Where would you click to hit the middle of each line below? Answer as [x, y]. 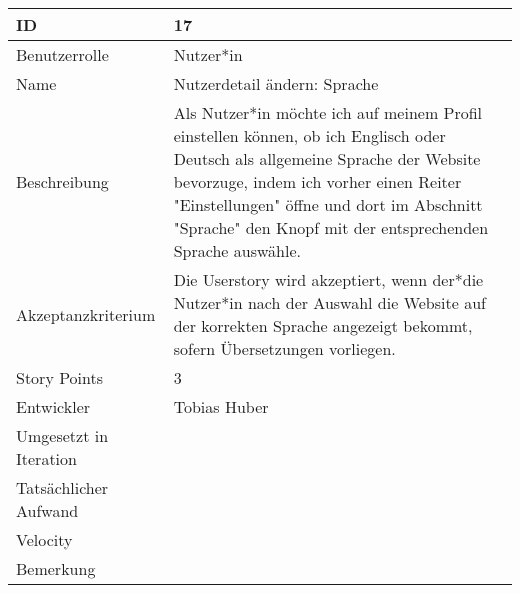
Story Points [60, 377]
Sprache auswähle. [237, 250]
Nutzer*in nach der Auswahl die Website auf [329, 302]
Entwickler [53, 406]
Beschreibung [62, 181]
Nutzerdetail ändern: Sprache [276, 83]
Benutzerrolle [62, 54]
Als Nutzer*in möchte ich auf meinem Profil [328, 112]
